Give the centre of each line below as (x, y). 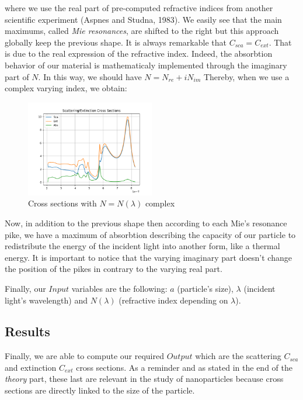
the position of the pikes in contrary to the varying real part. (114, 269)
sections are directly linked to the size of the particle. (100, 390)
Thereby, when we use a (246, 76)
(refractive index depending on (173, 300)
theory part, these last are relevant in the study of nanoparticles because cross (144, 379)
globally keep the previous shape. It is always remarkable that (116, 42)
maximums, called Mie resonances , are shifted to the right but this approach (142, 31)
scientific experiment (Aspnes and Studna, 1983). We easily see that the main (143, 19)
